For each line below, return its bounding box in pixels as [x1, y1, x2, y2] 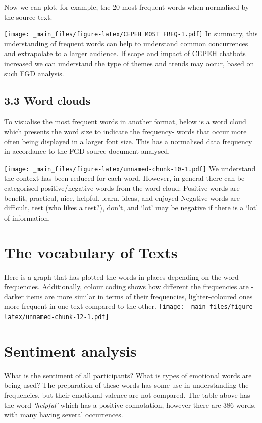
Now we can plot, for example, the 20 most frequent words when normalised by [4, 2, 249, 12]
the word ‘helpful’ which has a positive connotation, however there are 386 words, [4, 399, 256, 410]
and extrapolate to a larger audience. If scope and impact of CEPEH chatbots [4, 48, 246, 59]
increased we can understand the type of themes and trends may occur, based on [4, 58, 254, 69]
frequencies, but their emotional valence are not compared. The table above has [4, 389, 250, 400]
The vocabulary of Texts [4, 242, 178, 262]
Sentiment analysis [4, 340, 137, 361]
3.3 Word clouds [4, 92, 91, 108]
